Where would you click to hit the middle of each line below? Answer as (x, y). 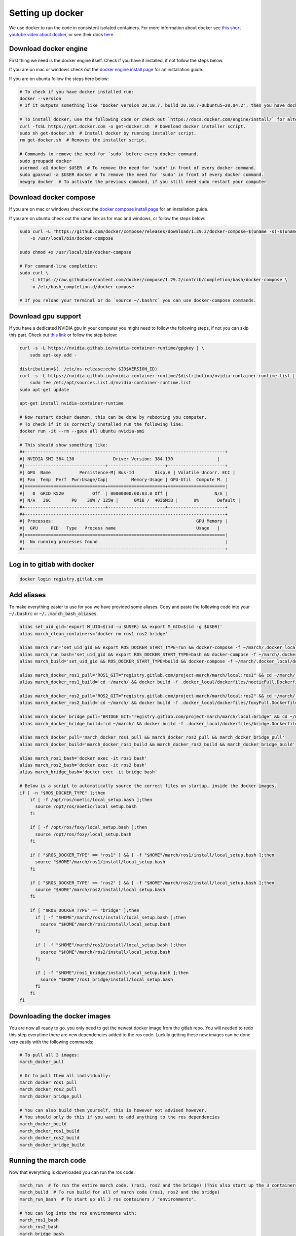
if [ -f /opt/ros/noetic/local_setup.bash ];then (91, 799)
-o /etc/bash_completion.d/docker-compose (82, 287)
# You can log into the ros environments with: (78, 1213)
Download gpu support (45, 316)
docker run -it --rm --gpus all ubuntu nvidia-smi (82, 431)
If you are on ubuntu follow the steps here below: (59, 79)
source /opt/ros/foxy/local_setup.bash (83, 834)
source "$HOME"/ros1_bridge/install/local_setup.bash (107, 980)
